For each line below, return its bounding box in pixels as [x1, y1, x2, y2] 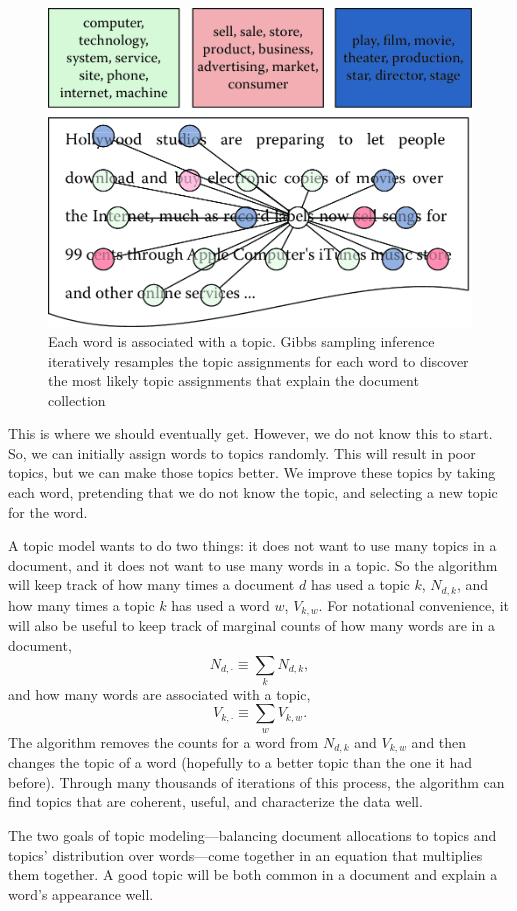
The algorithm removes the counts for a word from [8, 731, 319, 752]
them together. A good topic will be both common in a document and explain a [8, 864, 498, 885]
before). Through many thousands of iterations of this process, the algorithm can [8, 771, 505, 792]
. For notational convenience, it [318, 594, 510, 615]
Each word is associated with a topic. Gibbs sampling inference [48, 330, 435, 351]
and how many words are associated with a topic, [8, 683, 311, 704]
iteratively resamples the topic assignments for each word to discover [48, 350, 469, 371]
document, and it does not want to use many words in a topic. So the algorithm [8, 554, 498, 575]
